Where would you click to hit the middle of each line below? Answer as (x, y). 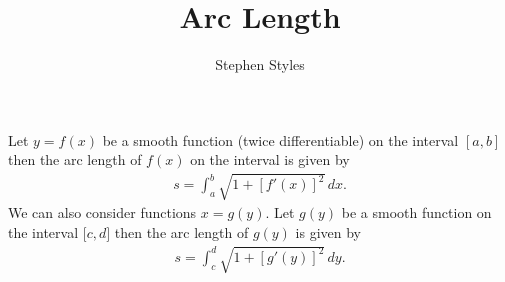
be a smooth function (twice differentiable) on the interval (280, 139)
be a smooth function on (416, 212)
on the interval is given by (270, 159)
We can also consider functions (102, 212)
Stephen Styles (260, 64)
